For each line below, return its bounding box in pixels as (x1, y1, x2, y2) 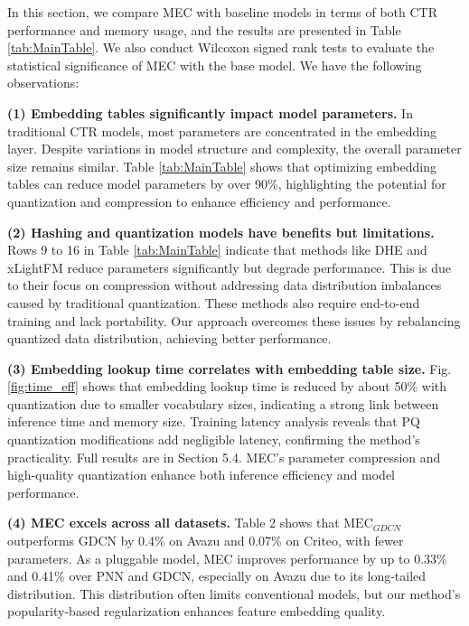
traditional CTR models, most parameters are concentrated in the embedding (7, 121, 437, 140)
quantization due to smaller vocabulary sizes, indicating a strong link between (7, 394, 439, 413)
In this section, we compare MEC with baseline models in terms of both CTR (7, 3, 438, 21)
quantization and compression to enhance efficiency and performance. (7, 192, 391, 210)
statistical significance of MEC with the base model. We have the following (7, 55, 422, 74)
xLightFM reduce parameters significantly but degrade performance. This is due (7, 257, 451, 276)
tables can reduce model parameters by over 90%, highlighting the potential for (7, 174, 446, 193)
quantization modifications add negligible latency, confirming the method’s (7, 430, 420, 449)
